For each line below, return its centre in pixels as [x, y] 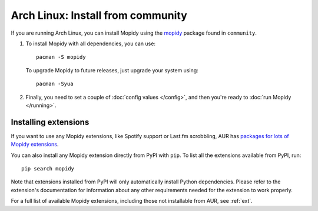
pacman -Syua [55, 84]
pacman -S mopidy [61, 57]
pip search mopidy [48, 168]
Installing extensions [50, 122]
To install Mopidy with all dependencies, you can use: [91, 43]
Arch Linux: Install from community [99, 15]
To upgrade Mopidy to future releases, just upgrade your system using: [112, 70]
